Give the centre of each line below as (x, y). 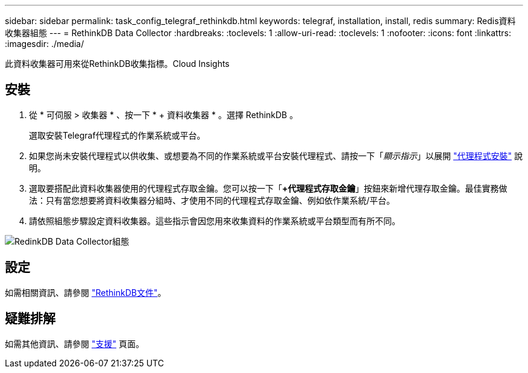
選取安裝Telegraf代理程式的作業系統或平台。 (117, 135)
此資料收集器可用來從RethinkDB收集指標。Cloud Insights (117, 64)
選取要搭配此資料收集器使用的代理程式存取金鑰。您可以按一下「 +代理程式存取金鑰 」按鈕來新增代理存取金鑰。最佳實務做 (268, 188)
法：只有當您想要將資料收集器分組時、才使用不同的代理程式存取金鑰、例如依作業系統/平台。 (212, 200)
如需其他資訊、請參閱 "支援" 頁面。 (74, 343)
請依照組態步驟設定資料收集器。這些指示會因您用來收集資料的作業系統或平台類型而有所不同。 (215, 221)
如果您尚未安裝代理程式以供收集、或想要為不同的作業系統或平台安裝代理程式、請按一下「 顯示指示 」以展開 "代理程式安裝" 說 (276, 155)
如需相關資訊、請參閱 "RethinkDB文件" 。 (86, 292)
